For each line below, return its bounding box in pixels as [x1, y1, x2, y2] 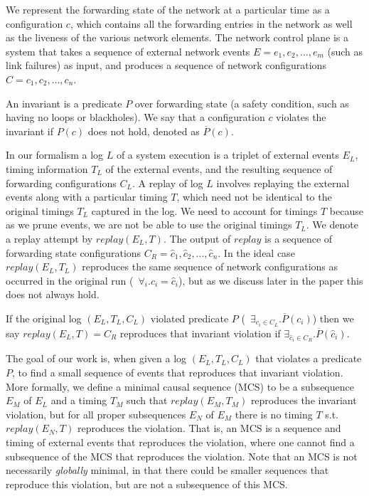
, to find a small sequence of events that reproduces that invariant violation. [12, 364, 343, 379]
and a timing [50, 393, 107, 408]
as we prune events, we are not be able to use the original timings [6, 217, 292, 232]
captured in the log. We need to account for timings [91, 203, 318, 218]
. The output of [163, 231, 231, 246]
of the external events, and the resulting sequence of [105, 161, 333, 176]
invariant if [6, 123, 53, 138]
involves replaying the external [216, 175, 350, 190]
